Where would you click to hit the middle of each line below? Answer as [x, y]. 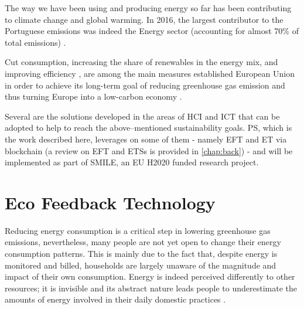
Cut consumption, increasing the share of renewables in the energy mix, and [141, 62]
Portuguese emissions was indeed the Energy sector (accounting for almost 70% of [152, 31]
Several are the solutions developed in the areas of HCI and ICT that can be [142, 116]
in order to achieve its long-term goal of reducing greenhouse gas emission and [145, 85]
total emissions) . [35, 42]
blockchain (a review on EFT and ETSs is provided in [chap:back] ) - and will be [149, 150]
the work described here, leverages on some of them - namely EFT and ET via [146, 139]
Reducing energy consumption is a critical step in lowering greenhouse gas [138, 230]
